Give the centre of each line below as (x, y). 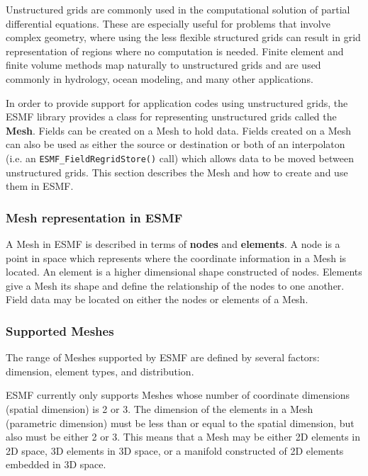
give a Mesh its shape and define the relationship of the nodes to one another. (175, 285)
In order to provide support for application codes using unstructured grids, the (177, 102)
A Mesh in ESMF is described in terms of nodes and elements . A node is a (173, 244)
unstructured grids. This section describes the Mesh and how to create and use (177, 172)
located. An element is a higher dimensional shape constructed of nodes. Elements (184, 272)
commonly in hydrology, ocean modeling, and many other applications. (160, 78)
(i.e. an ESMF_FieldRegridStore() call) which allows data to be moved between (180, 158)
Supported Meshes (60, 330)
